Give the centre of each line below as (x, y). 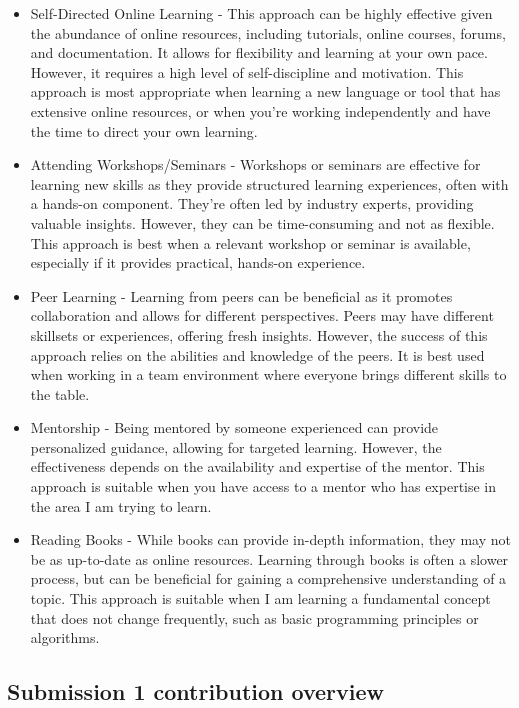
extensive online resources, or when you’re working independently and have (260, 110)
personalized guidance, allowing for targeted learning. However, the (236, 446)
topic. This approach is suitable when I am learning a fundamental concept (260, 598)
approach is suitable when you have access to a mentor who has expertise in (263, 486)
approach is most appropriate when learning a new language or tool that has (265, 91)
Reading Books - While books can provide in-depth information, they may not (270, 539)
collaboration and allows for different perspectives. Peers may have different (262, 315)
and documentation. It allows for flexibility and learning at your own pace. (259, 52)
